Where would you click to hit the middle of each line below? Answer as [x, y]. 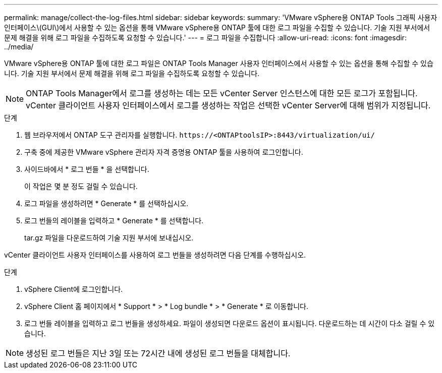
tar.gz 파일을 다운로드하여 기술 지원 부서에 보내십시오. [109, 238]
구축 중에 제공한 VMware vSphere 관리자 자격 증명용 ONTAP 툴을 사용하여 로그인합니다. [164, 152]
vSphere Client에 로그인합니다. [74, 289]
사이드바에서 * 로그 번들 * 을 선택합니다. [87, 169]
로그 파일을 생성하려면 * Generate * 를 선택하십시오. [106, 203]
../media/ [19, 47]
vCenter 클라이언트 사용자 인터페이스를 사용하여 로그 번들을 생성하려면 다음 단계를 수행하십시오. [155, 255]
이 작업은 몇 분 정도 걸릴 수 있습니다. [81, 186]
